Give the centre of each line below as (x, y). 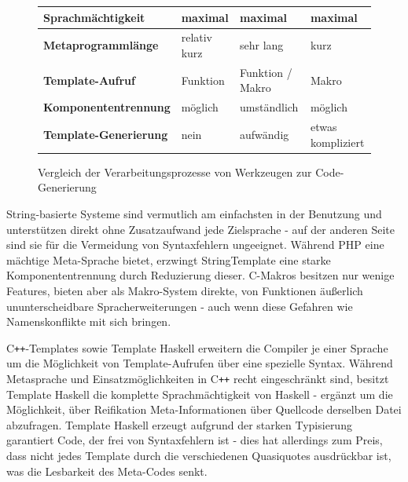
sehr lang (262, 45)
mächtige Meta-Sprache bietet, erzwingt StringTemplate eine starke (169, 259)
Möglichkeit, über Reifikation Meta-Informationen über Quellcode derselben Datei (204, 409)
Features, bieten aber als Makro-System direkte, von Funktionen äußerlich (185, 290)
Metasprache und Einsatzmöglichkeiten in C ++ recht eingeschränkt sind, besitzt (198, 378)
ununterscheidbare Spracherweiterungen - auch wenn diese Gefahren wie (180, 306)
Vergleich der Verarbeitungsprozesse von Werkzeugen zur (175, 172)
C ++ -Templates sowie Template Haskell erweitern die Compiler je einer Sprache (197, 347)
